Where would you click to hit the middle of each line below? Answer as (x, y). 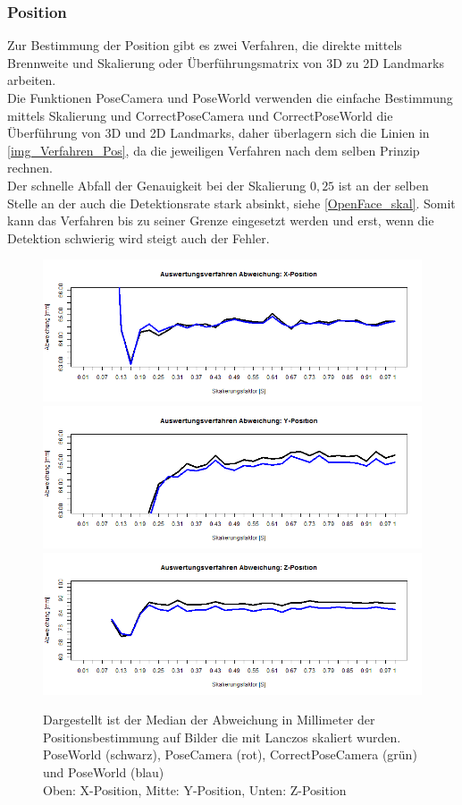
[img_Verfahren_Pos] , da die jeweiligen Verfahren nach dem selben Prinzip (214, 150)
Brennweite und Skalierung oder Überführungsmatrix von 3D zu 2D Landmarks (226, 62)
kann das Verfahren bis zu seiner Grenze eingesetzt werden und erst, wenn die (221, 220)
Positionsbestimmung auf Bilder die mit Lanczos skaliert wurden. (222, 737)
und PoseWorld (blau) (104, 771)
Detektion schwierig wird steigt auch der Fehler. (139, 237)
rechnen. (30, 168)
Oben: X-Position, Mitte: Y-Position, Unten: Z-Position (195, 789)
